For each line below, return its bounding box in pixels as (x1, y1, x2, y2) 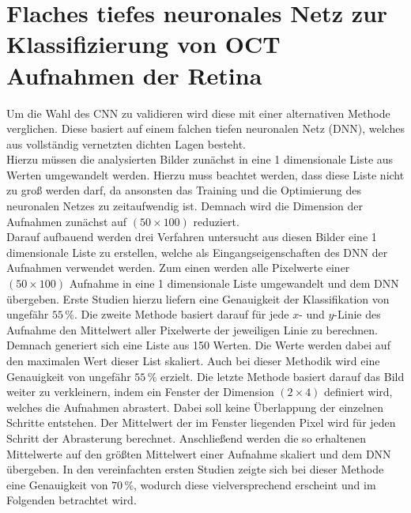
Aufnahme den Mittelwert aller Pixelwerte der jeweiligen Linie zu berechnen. (6, 321, 378, 338)
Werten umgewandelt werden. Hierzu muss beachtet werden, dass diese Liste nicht (6, 166, 405, 183)
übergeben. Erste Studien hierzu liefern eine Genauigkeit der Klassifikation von (6, 290, 390, 307)
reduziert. (193, 213, 239, 229)
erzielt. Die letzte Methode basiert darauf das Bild (160, 368, 405, 384)
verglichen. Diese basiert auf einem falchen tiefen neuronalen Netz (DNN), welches (6, 120, 405, 137)
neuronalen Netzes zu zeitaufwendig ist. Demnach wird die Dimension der (6, 198, 364, 214)
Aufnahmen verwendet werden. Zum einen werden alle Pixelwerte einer (6, 259, 350, 276)
